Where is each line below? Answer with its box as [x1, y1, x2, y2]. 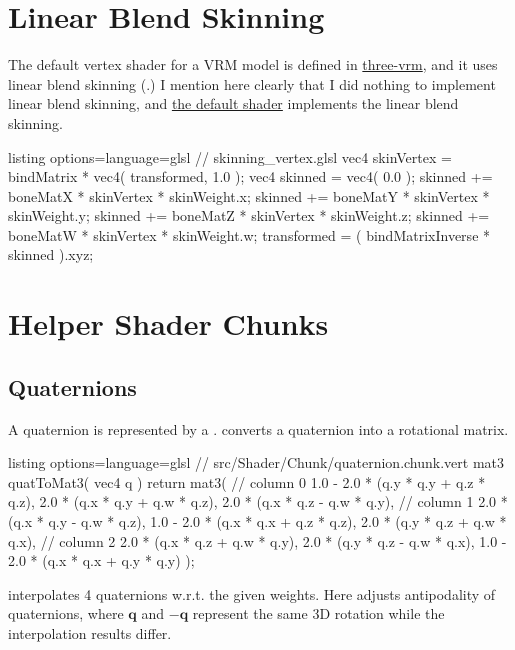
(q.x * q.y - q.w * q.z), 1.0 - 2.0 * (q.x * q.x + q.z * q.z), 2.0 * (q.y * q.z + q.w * [8, 511, 507, 532]
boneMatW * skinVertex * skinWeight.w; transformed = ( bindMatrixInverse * [8, 224, 491, 245]
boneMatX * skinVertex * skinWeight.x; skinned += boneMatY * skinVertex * [8, 185, 490, 206]
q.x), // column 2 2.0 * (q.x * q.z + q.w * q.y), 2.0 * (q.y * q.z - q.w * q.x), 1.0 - [8, 530, 507, 551]
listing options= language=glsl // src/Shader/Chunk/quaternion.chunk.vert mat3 [8, 452, 505, 473]
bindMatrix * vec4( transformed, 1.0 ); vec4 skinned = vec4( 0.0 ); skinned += [8, 166, 493, 187]
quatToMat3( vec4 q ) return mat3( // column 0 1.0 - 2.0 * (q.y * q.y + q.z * [8, 471, 486, 492]
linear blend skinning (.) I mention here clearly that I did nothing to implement [8, 73, 496, 94]
